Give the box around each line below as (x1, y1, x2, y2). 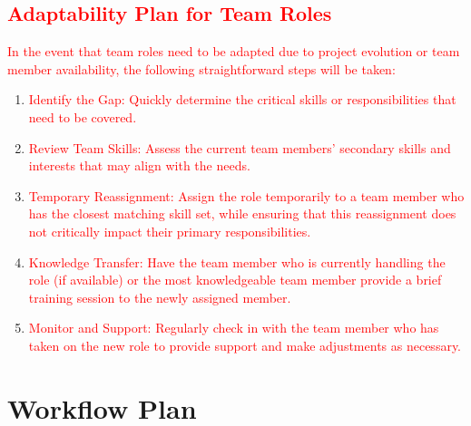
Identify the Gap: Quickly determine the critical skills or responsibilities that (28, 90, 456, 109)
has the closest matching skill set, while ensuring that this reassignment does (28, 204, 456, 223)
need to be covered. (28, 107, 137, 126)
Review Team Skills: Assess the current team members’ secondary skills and (28, 138, 451, 157)
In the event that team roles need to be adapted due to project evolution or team (7, 42, 460, 61)
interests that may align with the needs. (28, 156, 250, 175)
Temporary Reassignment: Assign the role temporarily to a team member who (28, 186, 465, 205)
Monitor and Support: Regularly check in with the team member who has (28, 318, 439, 337)
